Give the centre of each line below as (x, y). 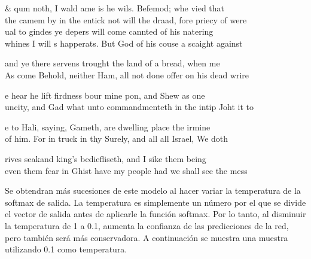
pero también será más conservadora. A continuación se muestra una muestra (147, 237)
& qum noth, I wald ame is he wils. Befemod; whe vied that (115, 8)
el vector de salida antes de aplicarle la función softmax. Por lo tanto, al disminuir (155, 214)
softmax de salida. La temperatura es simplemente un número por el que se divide (155, 202)
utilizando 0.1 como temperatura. (66, 249)
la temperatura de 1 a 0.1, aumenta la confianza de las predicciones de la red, (147, 225)
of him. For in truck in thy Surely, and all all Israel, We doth (117, 138)
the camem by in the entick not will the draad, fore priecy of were (126, 19)
